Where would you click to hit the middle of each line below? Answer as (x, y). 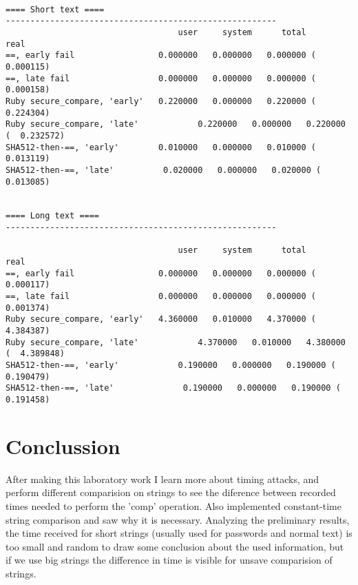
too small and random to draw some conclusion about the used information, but (175, 546)
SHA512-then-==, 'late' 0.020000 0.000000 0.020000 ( (164, 170)
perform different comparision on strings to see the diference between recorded (171, 492)
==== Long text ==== (53, 216)
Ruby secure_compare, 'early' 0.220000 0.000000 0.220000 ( (161, 101)
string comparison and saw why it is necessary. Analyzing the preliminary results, (178, 519)
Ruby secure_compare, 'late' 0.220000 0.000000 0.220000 (176, 124)
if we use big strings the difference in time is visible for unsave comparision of (169, 560)
